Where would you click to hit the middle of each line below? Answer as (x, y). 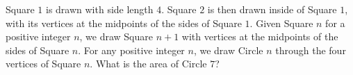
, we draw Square (116, 36)
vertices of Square (43, 64)
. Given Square (281, 23)
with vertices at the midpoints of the (260, 36)
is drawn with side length (99, 9)
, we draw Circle (228, 50)
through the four (311, 50)
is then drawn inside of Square (272, 9)
